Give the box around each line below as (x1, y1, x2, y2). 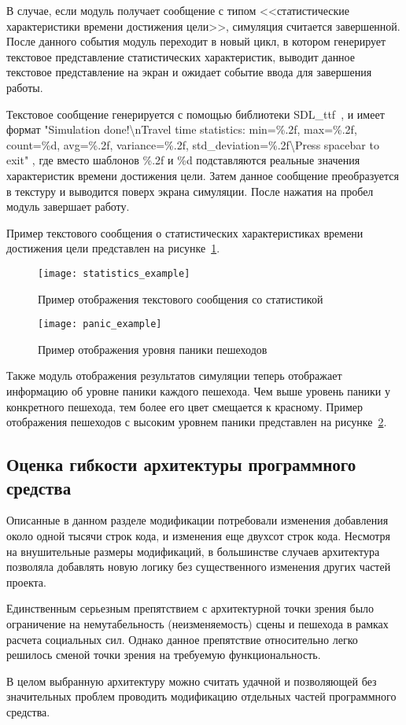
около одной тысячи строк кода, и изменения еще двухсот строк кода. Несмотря (6, 527, 391, 543)
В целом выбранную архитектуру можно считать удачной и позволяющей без (6, 672, 377, 689)
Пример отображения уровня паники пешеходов (38, 340, 268, 357)
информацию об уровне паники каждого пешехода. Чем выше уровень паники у (6, 383, 390, 399)
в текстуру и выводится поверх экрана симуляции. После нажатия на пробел (6, 182, 374, 199)
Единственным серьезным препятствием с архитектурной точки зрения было (6, 600, 375, 616)
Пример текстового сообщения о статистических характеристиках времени (6, 224, 364, 241)
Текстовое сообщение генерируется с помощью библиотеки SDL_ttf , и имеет (6, 105, 385, 122)
